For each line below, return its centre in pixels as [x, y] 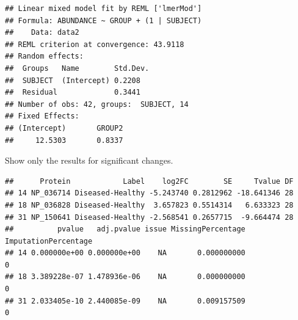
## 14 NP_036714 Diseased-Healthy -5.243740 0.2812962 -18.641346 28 [149, 193]
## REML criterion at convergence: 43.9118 [95, 44]
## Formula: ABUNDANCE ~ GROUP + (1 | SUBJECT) [104, 20]
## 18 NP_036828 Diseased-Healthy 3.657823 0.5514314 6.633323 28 [149, 205]
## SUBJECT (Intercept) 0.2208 [73, 80]
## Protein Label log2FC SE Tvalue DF [149, 181]
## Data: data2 [42, 33]
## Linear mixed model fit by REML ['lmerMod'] [104, 9]
